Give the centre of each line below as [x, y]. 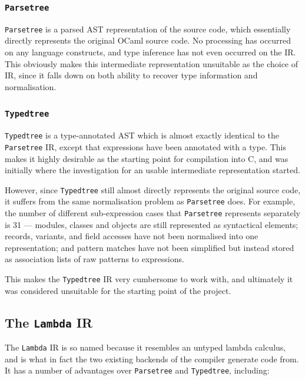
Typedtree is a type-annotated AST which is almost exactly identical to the [142, 135]
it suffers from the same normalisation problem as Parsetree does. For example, [150, 201]
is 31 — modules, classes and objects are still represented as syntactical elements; [152, 224]
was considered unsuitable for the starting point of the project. [118, 290]
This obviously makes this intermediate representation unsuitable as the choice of [152, 63]
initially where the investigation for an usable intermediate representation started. [152, 170]
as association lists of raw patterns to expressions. [95, 259]
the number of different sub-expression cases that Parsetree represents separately [152, 213]
